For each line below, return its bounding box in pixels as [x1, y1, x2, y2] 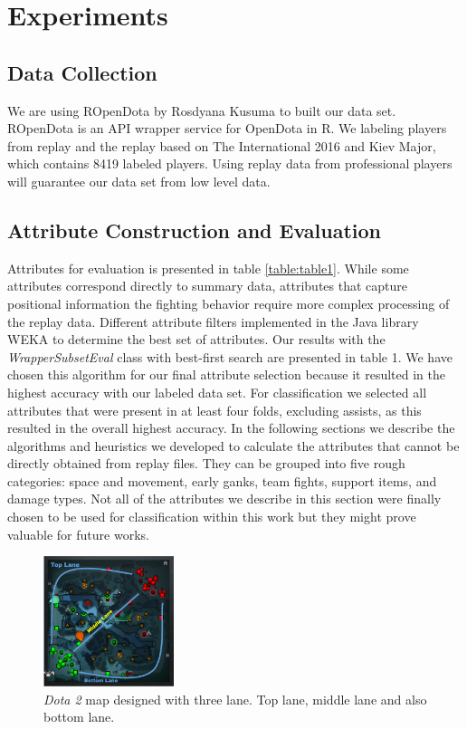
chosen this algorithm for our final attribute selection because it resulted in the [7, 365, 445, 384]
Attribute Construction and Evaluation [7, 216, 382, 244]
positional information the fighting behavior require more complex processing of [7, 293, 450, 312]
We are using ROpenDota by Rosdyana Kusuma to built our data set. [7, 101, 396, 120]
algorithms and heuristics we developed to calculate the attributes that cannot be [7, 436, 460, 455]
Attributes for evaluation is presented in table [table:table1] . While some [7, 258, 409, 277]
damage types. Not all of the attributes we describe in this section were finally [7, 489, 442, 508]
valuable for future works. [7, 524, 149, 543]
